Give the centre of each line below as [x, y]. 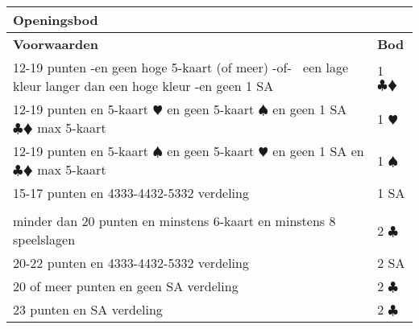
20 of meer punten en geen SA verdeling [126, 286]
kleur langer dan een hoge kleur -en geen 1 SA [143, 86]
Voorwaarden [56, 44]
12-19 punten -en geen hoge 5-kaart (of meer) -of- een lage [181, 67]
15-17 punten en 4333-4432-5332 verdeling [131, 193]
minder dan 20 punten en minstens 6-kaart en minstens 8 [174, 221]
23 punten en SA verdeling [88, 309]
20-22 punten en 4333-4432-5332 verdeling [131, 263]
